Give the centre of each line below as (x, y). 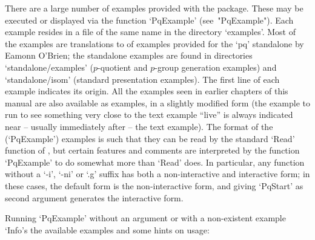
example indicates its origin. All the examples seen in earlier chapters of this (147, 91)
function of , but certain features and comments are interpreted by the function (152, 150)
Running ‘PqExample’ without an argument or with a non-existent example (145, 218)
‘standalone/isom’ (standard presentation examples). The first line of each (142, 79)
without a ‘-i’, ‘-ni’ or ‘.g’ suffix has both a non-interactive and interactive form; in (157, 174)
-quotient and (123, 67)
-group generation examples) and (216, 67)
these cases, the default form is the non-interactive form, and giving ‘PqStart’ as (154, 185)
